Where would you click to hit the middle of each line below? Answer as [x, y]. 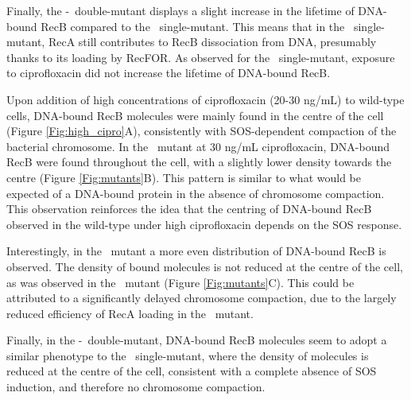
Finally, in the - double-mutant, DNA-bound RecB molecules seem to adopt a [197, 340]
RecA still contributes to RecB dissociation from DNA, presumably [212, 42]
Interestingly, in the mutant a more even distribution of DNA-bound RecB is [196, 251]
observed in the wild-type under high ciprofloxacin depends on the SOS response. [204, 224]
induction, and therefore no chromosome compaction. [136, 387]
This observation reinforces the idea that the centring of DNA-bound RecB [189, 209]
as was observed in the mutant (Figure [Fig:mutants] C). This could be [180, 282]
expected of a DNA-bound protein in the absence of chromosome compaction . [196, 193]
